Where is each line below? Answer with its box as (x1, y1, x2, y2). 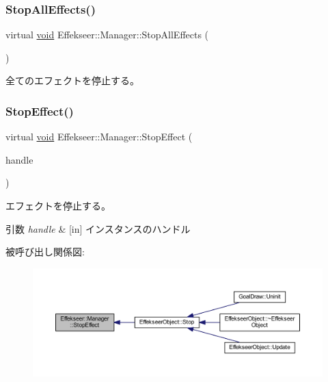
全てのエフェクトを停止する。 (5, 73, 139, 88)
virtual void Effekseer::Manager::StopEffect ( (5, 129, 193, 144)
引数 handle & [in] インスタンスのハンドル (5, 221, 191, 235)
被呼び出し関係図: (5, 244, 85, 259)
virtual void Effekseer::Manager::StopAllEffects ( (5, 27, 209, 42)
